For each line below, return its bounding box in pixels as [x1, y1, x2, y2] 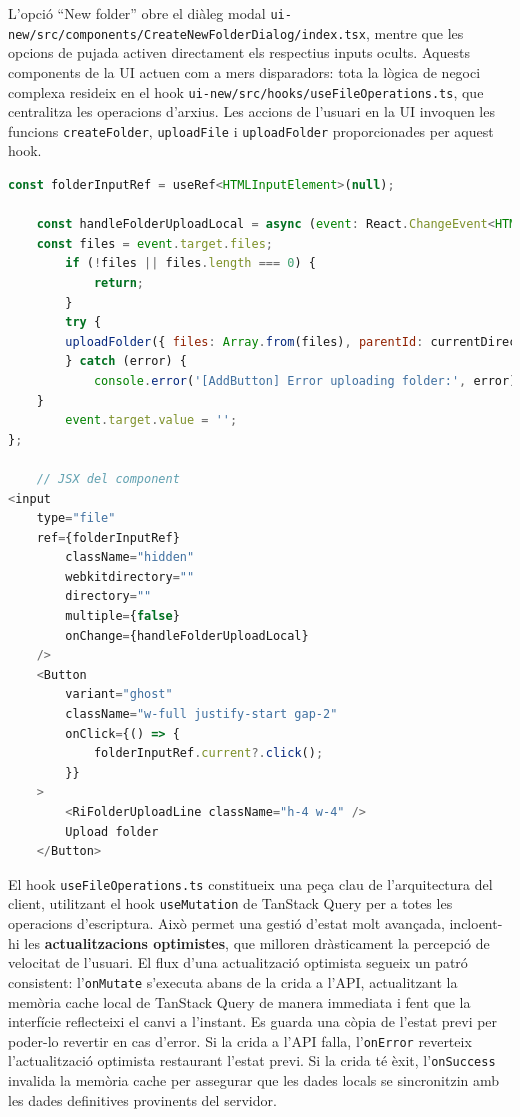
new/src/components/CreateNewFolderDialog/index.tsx [8, 27, 366, 42]
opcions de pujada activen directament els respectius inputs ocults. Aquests [8, 42, 470, 63]
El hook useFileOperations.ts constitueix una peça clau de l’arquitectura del [8, 873, 493, 894]
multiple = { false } [65, 609, 180, 624]
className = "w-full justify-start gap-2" [65, 707, 338, 722]
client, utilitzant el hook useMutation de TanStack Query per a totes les [8, 893, 453, 914]
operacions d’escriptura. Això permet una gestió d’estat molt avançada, [8, 913, 445, 934]
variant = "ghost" [65, 687, 173, 702]
